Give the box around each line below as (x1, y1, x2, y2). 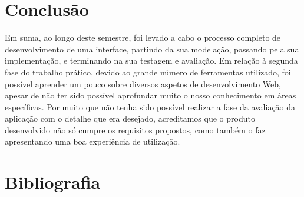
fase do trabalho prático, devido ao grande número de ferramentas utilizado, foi (5, 65, 291, 78)
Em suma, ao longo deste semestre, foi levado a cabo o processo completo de (5, 31, 281, 44)
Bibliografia (5, 170, 101, 194)
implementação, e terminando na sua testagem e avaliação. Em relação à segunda (5, 54, 298, 67)
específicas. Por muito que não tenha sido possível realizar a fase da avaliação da (5, 100, 296, 113)
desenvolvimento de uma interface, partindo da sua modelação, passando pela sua (5, 42, 299, 55)
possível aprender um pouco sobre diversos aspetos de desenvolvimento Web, (5, 77, 281, 90)
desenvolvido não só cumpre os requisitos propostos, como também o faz (5, 123, 266, 136)
